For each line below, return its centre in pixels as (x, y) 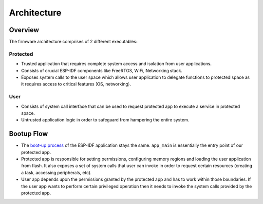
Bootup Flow (28, 134)
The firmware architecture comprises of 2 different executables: (73, 42)
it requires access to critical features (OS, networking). (76, 84)
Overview (24, 30)
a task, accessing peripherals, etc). (56, 172)
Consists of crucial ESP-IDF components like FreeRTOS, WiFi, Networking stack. (102, 70)
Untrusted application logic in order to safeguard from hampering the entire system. (105, 120)
